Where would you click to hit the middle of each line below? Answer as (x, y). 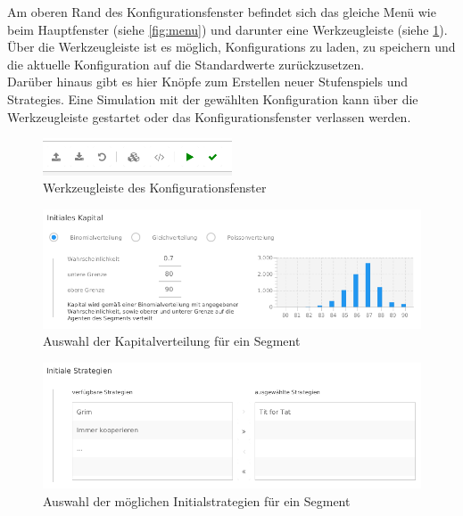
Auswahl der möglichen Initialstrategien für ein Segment (197, 500)
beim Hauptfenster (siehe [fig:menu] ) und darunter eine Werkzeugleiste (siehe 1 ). (227, 29)
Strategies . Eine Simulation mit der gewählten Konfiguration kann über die (213, 98)
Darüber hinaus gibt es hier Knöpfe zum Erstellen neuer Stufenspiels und (208, 82)
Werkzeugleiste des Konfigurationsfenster (155, 188)
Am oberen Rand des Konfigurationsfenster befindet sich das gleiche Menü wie (222, 12)
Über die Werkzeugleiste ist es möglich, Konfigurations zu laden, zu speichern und (231, 47)
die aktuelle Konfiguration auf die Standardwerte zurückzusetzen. (186, 64)
